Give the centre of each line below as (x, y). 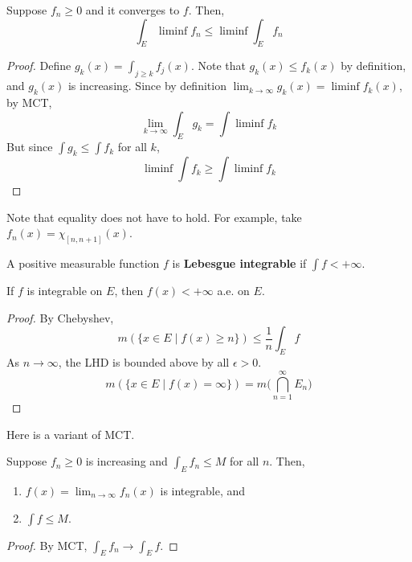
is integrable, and (203, 490)
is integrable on (65, 291)
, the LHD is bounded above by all (144, 362)
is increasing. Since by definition (147, 86)
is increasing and (126, 461)
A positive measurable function (83, 263)
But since (30, 147)
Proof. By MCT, (47, 545)
